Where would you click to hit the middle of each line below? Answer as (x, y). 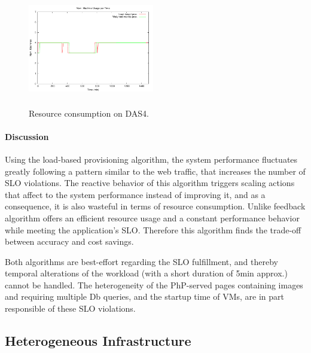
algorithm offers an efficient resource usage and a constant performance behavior (152, 217)
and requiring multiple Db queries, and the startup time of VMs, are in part (144, 296)
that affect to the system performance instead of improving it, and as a (135, 194)
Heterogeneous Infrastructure (98, 341)
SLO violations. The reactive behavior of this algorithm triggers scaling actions (150, 183)
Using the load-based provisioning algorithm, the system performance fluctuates (151, 159)
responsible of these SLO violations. (70, 308)
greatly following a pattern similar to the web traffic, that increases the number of (155, 171)
